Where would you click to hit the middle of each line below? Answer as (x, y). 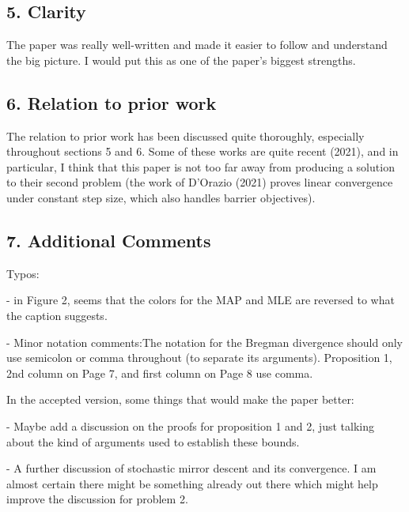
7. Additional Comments (109, 240)
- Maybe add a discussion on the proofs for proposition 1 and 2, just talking (190, 425)
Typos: (23, 273)
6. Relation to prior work (112, 102)
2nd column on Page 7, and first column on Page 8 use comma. (160, 373)
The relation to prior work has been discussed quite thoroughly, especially (186, 136)
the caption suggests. (57, 315)
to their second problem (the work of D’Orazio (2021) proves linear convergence (200, 182)
